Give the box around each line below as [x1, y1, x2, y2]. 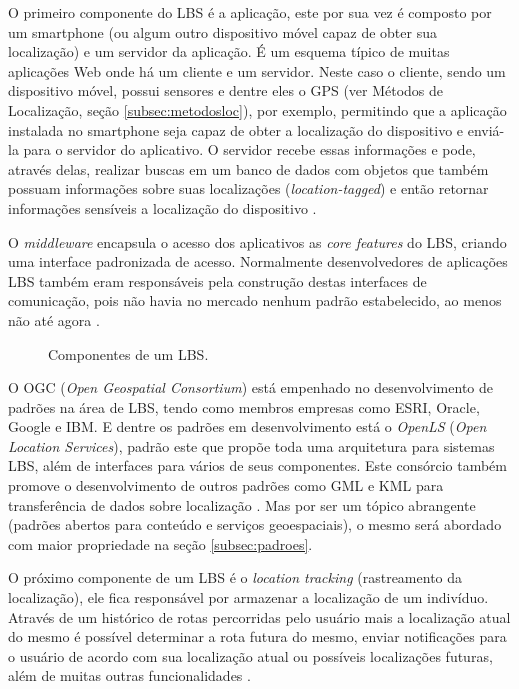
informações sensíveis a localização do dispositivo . [8, 197, 317, 218]
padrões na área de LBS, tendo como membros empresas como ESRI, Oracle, [8, 396, 480, 417]
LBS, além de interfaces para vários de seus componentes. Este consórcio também [8, 455, 507, 476]
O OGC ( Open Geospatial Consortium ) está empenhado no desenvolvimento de [8, 377, 493, 398]
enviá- [467, 119, 505, 140]
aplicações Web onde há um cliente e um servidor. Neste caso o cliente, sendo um [8, 60, 506, 81]
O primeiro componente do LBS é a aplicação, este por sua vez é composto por [8, 2, 492, 22]
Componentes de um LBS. [48, 343, 209, 364]
